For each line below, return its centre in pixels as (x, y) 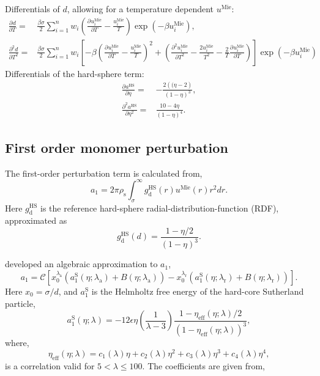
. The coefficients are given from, (203, 365)
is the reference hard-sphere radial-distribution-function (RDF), (160, 208)
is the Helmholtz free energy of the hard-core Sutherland (198, 291)
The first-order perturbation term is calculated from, (104, 173)
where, (17, 343)
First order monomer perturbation (117, 147)
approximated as (36, 220)
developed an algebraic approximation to (81, 264)
